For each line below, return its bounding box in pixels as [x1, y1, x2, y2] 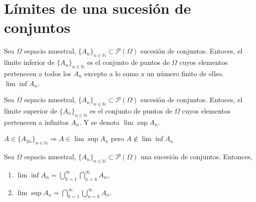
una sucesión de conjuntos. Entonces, [140, 151, 253, 162]
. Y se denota [79, 116, 120, 127]
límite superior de [4, 105, 57, 115]
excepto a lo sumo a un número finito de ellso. [84, 68, 224, 78]
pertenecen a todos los [4, 68, 72, 78]
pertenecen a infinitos [4, 116, 69, 127]
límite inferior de [4, 57, 55, 67]
